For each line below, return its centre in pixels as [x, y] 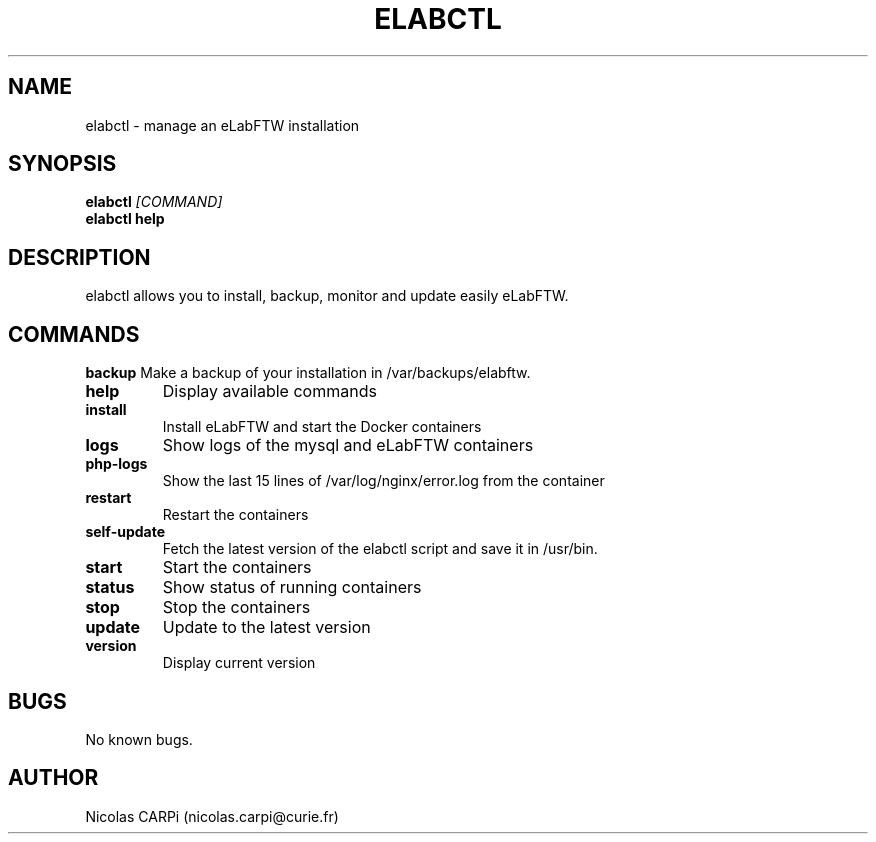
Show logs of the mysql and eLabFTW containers [348, 445]
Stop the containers [236, 607]
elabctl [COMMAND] [154, 202]
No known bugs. [139, 739]
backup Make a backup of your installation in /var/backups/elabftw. [308, 373]
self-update [125, 532]
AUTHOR [53, 778]
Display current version [239, 663]
